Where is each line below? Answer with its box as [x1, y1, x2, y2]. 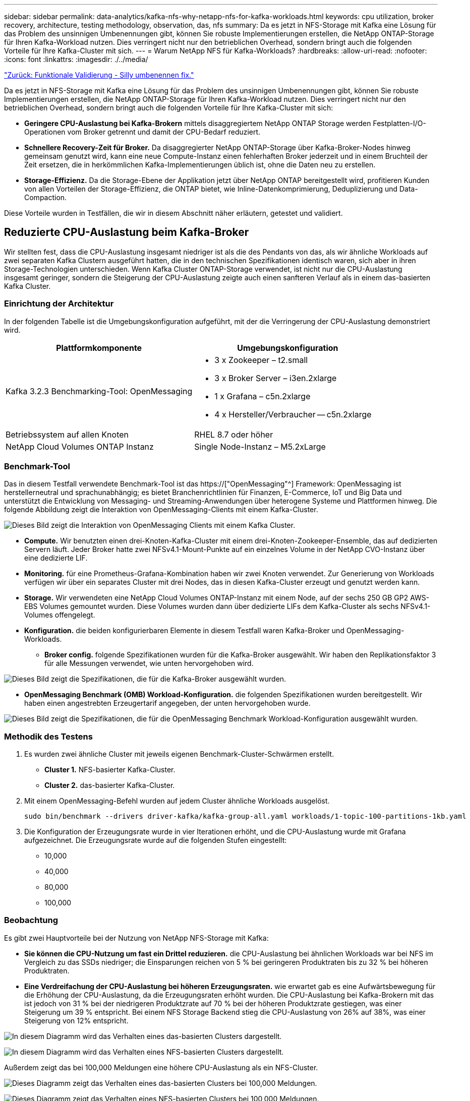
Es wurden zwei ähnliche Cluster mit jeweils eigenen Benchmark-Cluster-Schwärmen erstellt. [24, 750, 334, 759]
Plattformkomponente [56, 342, 142, 353]
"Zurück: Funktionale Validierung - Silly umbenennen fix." [4, 71, 194, 79]
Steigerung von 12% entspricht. [24, 1016, 129, 1025]
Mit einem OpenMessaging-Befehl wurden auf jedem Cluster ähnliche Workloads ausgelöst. [24, 797, 330, 806]
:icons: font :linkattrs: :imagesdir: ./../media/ [4, 55, 148, 64]
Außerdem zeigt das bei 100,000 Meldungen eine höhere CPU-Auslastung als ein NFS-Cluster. [4, 1063, 318, 1072]
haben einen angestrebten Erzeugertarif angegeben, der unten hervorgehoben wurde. [24, 699, 311, 708]
